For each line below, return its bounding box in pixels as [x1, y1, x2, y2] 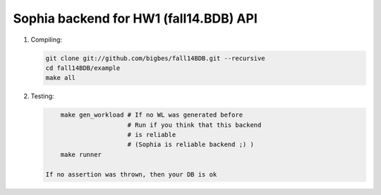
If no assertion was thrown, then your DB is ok [45, 170, 217, 178]
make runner [60, 150, 102, 158]
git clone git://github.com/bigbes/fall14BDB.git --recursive [45, 54, 265, 62]
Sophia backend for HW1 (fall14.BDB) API [13, 11, 258, 26]
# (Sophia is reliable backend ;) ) [127, 141, 254, 148]
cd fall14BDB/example [45, 64, 121, 72]
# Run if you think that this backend [127, 121, 262, 129]
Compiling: [30, 35, 63, 44]
